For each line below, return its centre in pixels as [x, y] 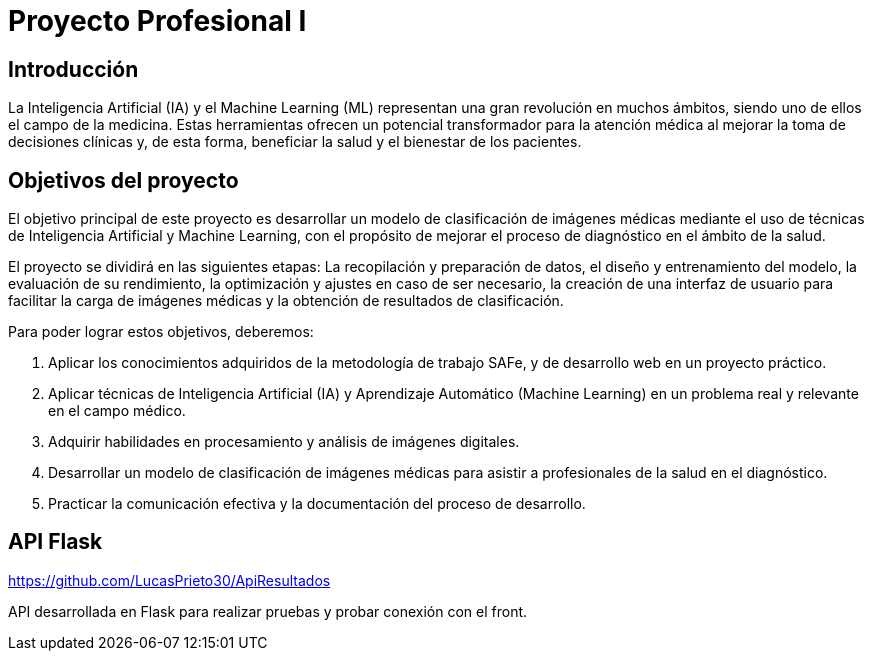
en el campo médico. [117, 411]
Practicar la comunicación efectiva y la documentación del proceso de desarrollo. [317, 504]
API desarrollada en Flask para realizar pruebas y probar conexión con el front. [268, 611]
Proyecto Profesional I [157, 21]
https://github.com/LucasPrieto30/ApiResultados [169, 580]
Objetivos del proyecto [123, 180]
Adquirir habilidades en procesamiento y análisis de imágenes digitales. [284, 442]
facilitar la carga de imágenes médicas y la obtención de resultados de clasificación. [286, 301]
